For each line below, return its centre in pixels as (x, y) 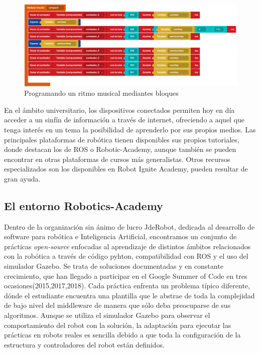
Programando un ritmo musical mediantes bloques (101, 93)
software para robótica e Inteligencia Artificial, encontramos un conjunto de (120, 236)
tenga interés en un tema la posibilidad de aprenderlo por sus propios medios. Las (130, 129)
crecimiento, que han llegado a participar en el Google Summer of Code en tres (126, 276)
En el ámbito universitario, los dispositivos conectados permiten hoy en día (119, 110)
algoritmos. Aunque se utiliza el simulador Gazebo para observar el (107, 315)
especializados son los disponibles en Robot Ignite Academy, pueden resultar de (126, 169)
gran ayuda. (22, 178)
